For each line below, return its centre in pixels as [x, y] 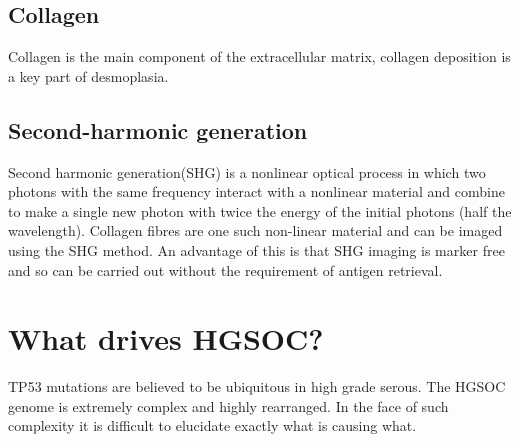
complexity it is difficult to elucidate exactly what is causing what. [212, 425]
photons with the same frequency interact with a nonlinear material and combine [256, 191]
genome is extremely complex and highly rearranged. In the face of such [228, 405]
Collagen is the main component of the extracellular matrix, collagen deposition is [259, 56]
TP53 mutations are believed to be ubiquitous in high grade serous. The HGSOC [257, 386]
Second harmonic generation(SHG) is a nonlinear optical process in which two [247, 171]
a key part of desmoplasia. [88, 75]
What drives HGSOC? [166, 338]
